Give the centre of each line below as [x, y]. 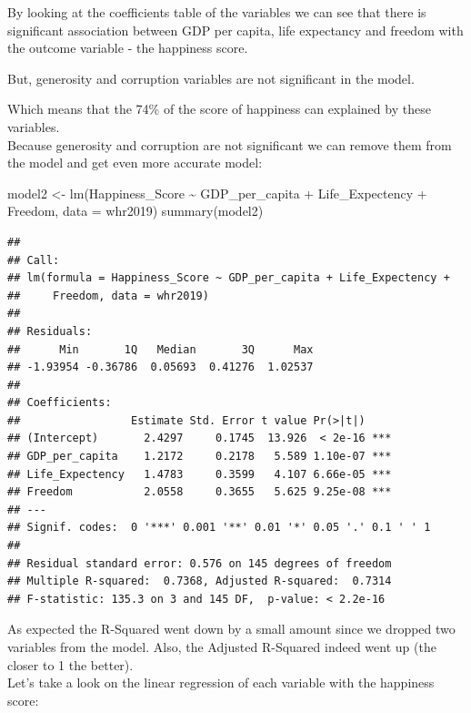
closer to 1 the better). [70, 664]
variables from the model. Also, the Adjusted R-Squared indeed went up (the [222, 647]
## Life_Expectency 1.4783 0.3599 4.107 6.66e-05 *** [200, 474]
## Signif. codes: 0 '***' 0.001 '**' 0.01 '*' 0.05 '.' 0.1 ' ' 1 [219, 528]
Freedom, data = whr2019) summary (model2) [135, 211]
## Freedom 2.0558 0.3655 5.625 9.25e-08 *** [200, 492]
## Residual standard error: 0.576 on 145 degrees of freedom [200, 563]
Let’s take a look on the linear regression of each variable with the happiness [221, 682]
